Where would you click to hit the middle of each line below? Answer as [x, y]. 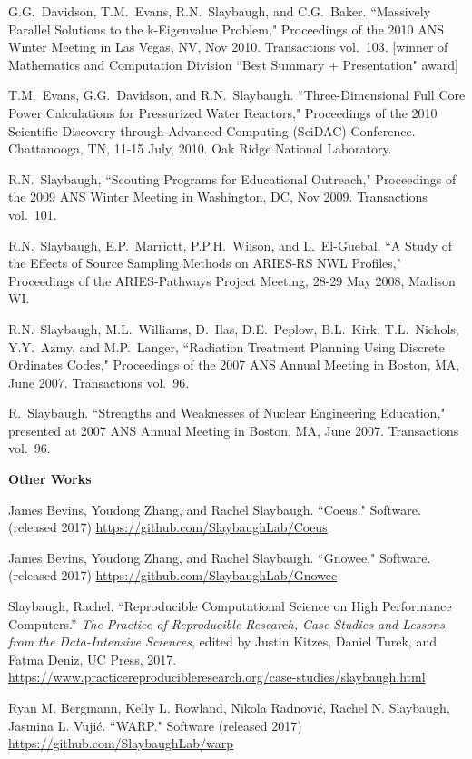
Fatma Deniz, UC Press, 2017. [93, 659]
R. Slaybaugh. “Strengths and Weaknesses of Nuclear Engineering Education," [227, 413]
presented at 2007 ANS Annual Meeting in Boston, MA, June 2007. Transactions [234, 430]
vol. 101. [33, 214]
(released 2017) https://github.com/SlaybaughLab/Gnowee [173, 575]
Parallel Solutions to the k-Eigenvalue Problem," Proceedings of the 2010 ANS [226, 29]
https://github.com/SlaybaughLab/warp [121, 743]
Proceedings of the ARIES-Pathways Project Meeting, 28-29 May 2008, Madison [232, 280]
